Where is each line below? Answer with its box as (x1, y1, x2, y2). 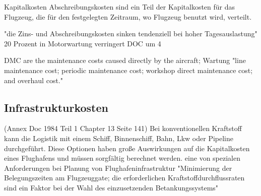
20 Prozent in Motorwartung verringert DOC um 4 (4, 38, 161, 48)
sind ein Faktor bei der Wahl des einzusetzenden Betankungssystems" (4, 182, 219, 192)
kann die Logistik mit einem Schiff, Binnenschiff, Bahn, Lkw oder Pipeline (4, 133, 234, 143)
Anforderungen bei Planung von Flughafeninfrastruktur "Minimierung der (4, 162, 232, 173)
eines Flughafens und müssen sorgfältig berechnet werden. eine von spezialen (4, 153, 240, 163)
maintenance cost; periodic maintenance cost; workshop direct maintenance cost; (4, 64, 253, 75)
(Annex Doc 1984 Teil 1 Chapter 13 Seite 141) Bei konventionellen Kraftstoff (4, 123, 242, 134)
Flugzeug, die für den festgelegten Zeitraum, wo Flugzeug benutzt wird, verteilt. (4, 11, 252, 22)
